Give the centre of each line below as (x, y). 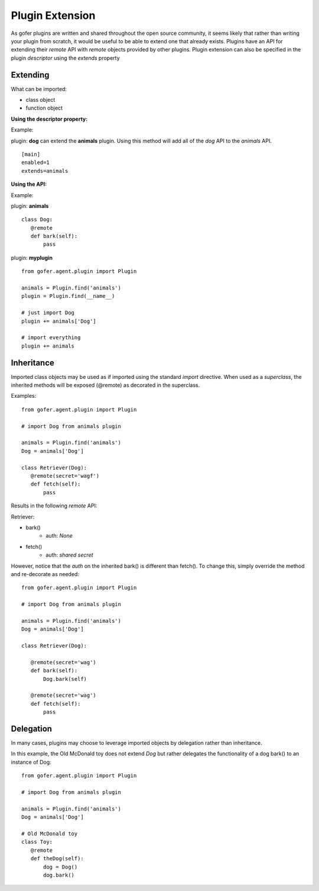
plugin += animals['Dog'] (59, 321)
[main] (31, 154)
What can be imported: (39, 89)
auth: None (59, 536)
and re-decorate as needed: (45, 574)
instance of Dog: (31, 762)
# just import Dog (48, 313)
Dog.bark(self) (65, 679)
